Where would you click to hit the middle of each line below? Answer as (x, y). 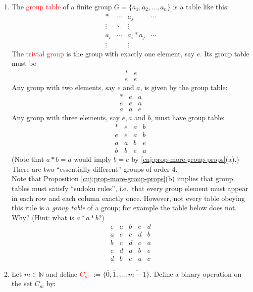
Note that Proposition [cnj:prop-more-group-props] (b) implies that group (122, 178)
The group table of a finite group (62, 6)
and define (62, 273)
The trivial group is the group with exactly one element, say (103, 53)
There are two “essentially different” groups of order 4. (95, 169)
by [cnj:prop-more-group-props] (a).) (185, 159)
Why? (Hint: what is (43, 217)
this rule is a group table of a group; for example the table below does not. (124, 208)
